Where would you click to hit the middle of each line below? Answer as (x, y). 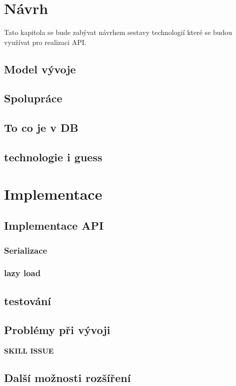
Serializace (26, 250)
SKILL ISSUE (29, 351)
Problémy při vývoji (57, 330)
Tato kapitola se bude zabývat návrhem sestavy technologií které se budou (118, 32)
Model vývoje (40, 69)
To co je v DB (41, 128)
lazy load (22, 273)
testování (28, 300)
